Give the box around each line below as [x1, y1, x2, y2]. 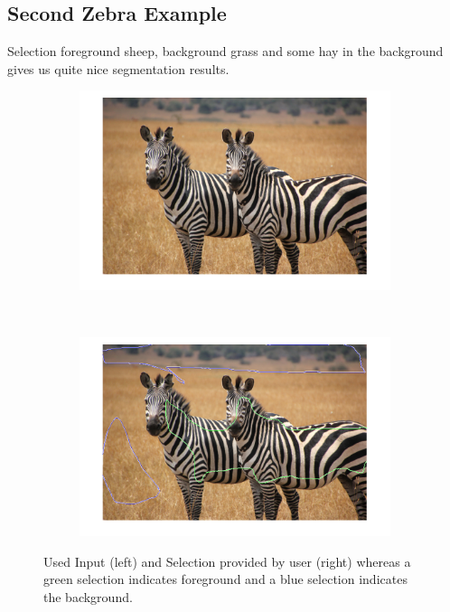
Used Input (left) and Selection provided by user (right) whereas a [43, 551, 411, 570]
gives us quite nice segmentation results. [7, 59, 230, 78]
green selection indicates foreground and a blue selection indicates [43, 570, 408, 588]
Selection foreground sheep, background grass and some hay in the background [7, 42, 444, 61]
